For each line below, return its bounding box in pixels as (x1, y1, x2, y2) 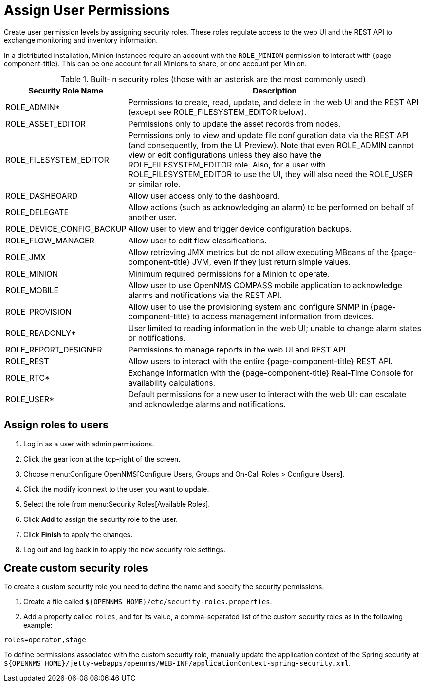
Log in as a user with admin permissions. (23, 439, 154, 448)
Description (253, 85, 297, 95)
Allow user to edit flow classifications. (128, 235, 267, 245)
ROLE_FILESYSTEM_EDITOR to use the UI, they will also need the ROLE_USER (128, 169, 413, 179)
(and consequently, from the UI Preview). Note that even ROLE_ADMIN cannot (128, 140, 414, 150)
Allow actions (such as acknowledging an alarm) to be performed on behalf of (128, 202, 414, 212)
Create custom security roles (4, 562, 148, 575)
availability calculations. (128, 377, 216, 388)
